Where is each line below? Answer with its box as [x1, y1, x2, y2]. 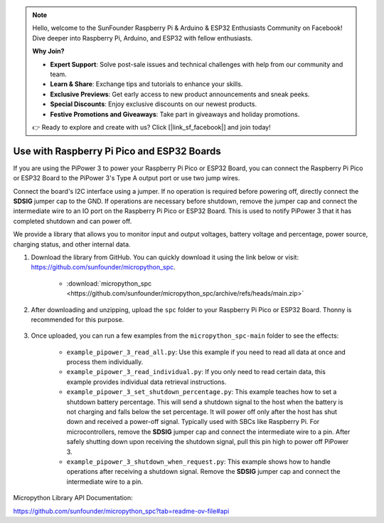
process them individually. [66, 358, 144, 366]
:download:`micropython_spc [66, 279, 152, 288]
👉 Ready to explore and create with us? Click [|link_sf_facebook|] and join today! [32, 123, 271, 131]
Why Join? [32, 47, 65, 56]
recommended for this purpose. [31, 315, 124, 323]
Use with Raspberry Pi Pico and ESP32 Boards [13, 145, 222, 157]
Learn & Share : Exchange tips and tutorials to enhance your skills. [50, 80, 243, 88]
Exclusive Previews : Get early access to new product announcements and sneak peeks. [50, 90, 310, 98]
